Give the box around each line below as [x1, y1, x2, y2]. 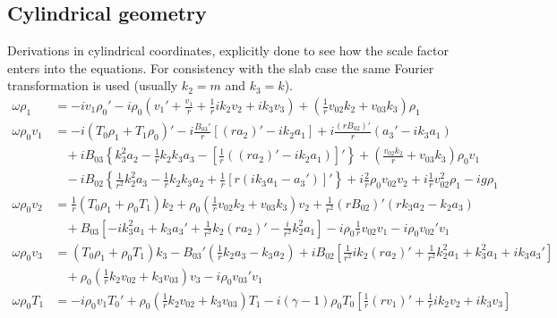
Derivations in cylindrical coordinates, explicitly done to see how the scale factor [7, 41, 449, 60]
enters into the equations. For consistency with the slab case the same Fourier [7, 58, 434, 77]
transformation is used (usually [7, 76, 178, 95]
